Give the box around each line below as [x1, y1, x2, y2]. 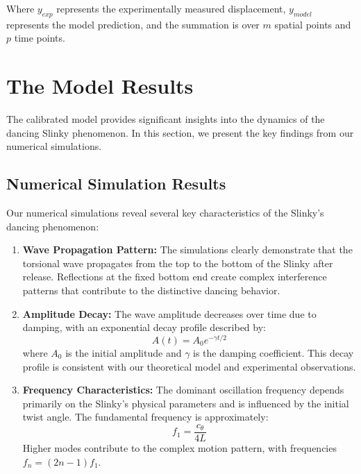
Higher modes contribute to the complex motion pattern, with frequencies [22, 440, 337, 455]
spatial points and [274, 17, 351, 31]
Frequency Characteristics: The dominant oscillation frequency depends [22, 382, 344, 397]
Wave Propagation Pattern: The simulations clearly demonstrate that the [22, 242, 353, 257]
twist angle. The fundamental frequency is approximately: [22, 409, 269, 424]
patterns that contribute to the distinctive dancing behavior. [22, 283, 280, 298]
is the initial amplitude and [65, 345, 182, 359]
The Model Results [6, 71, 194, 100]
